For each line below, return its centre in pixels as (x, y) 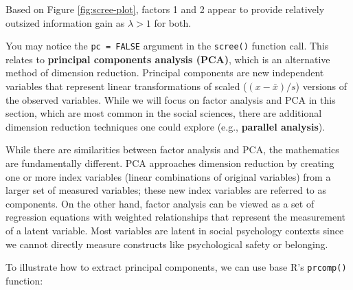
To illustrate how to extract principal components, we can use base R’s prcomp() (176, 267)
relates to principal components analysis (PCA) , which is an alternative (168, 59)
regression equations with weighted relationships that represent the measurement (176, 217)
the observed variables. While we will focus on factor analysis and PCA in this (171, 99)
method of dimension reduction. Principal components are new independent (165, 72)
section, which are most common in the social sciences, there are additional (164, 113)
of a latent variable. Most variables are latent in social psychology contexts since (175, 230)
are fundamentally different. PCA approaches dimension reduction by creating (170, 163)
